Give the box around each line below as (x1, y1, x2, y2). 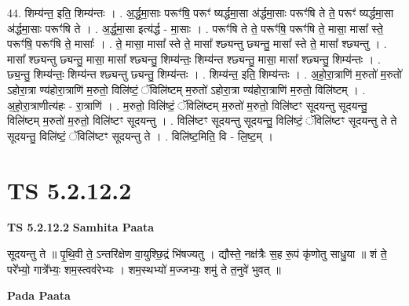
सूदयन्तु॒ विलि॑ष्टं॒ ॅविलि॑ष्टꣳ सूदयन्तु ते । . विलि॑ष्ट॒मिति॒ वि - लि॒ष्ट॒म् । (7, 127, 273, 144)
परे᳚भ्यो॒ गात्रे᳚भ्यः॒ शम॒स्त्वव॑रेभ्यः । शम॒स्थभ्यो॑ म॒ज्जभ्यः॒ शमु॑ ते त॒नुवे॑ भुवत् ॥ (7, 260, 281, 277)
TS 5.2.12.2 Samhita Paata (7, 219, 155, 235)
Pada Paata (7, 287, 71, 304)
